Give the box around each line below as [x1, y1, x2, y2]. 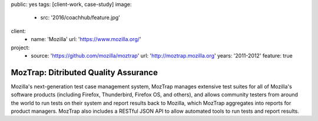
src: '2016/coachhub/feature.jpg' [40, 14, 120, 21]
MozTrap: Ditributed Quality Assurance [11, 68, 158, 78]
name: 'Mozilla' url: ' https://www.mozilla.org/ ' [31, 36, 141, 43]
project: [11, 44, 30, 51]
